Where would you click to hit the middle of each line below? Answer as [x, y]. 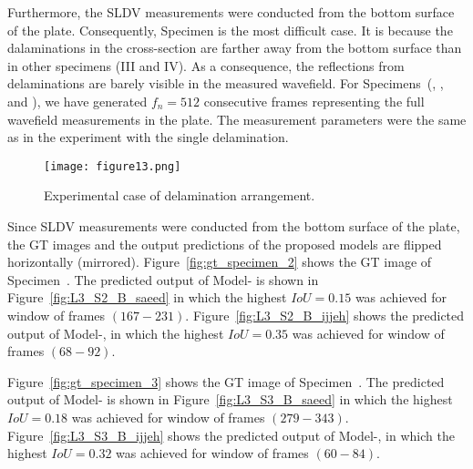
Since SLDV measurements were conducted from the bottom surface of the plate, [234, 226]
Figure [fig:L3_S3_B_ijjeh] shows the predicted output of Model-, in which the [231, 435]
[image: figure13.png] [113, 166]
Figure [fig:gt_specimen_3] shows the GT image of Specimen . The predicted [226, 381]
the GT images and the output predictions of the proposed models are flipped [225, 244]
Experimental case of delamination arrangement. [180, 195]
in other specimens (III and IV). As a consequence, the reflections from [206, 65]
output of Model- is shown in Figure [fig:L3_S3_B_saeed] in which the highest [230, 399]
